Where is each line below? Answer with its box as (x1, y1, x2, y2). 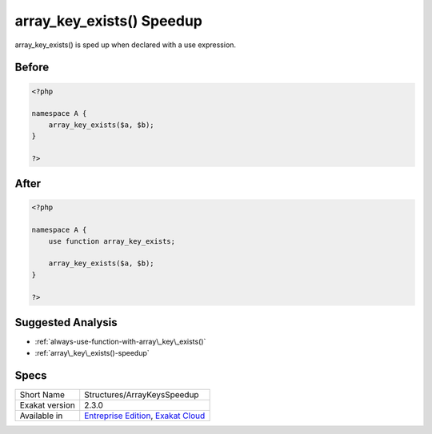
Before (14, 61, 50, 74)
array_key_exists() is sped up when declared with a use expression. (14, 40, 236, 50)
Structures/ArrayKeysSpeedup (84, 389, 199, 400)
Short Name (19, 389, 66, 400)
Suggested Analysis (14, 316, 118, 329)
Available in (19, 410, 63, 421)
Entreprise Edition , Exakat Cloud (84, 410, 206, 421)
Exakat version (19, 400, 75, 411)
